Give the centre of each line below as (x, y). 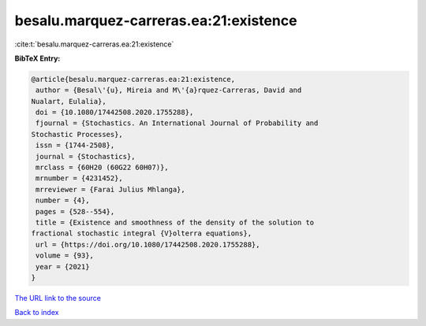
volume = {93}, (65, 256)
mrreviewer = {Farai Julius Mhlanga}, (110, 189)
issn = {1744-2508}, (75, 145)
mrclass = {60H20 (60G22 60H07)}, (102, 168)
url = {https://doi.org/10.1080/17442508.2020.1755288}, (148, 245)
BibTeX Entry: (37, 58)
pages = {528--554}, (75, 211)
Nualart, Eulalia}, (69, 101)
